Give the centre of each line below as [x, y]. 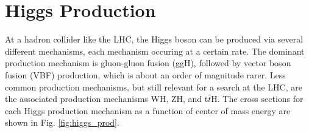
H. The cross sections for [257, 99]
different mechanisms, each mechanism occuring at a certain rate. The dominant [155, 51]
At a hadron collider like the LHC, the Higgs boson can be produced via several [154, 39]
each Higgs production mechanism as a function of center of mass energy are [148, 110]
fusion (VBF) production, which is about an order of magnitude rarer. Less [145, 74]
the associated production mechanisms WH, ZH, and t [107, 99]
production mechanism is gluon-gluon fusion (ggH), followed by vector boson [148, 63]
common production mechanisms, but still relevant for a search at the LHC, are [154, 87]
